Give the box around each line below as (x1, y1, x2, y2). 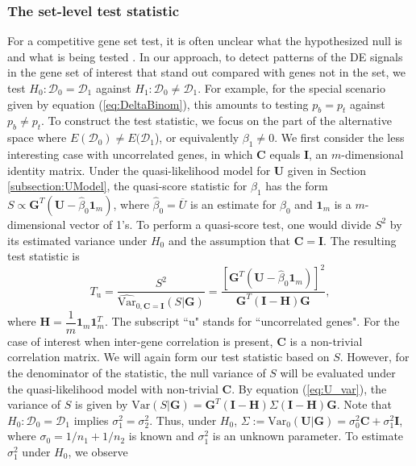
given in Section (287, 161, 367, 178)
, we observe (68, 443, 128, 460)
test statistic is (7, 248, 80, 264)
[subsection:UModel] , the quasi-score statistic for (7, 177, 248, 194)
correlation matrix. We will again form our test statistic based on (7, 348, 330, 365)
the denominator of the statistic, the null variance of (7, 364, 266, 381)
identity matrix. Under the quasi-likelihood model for (7, 161, 271, 178)
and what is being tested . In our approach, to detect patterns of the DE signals (7, 48, 403, 64)
